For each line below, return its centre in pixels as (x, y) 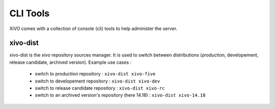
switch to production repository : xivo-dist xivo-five (95, 74)
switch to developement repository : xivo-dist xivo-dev (98, 81)
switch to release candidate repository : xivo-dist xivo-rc (100, 88)
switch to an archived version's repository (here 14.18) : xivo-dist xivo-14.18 (120, 95)
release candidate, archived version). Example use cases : (71, 62)
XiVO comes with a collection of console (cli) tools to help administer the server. (93, 29)
